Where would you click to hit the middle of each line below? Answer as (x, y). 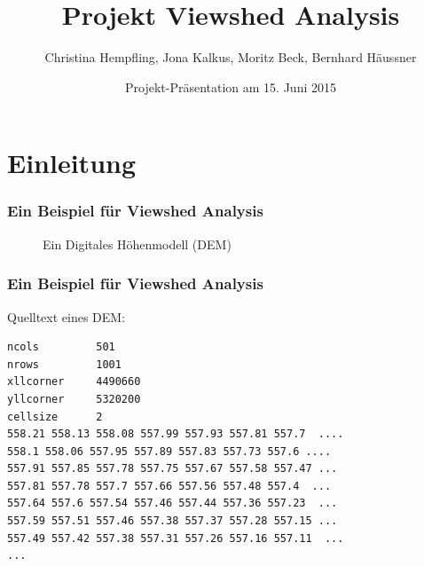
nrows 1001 (64, 364)
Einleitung (72, 163)
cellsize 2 (55, 417)
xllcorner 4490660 (74, 382)
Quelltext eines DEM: (67, 316)
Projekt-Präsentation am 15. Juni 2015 (231, 86)
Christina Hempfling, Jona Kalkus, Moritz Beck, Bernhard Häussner (231, 57)
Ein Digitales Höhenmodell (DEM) (137, 244)
